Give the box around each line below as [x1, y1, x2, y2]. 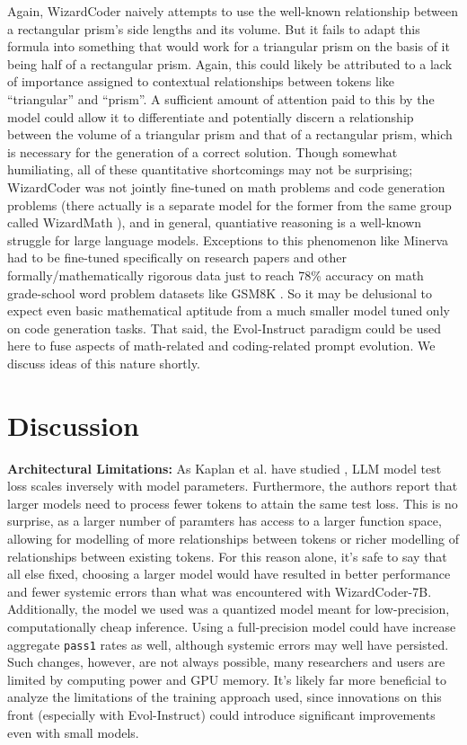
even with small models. [7, 723, 139, 741]
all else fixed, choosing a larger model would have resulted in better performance [7, 564, 451, 583]
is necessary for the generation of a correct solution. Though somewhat [7, 142, 398, 161]
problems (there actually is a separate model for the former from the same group [7, 195, 452, 214]
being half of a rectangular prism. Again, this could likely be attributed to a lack [7, 54, 453, 73]
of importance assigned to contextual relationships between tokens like [7, 72, 394, 91]
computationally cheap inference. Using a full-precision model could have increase [7, 616, 456, 635]
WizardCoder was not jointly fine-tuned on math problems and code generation [7, 177, 445, 196]
